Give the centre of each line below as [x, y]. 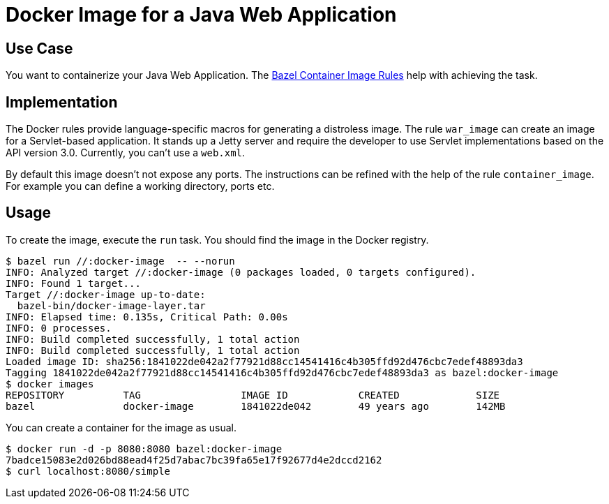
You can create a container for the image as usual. [121, 427]
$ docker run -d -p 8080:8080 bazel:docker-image [144, 449]
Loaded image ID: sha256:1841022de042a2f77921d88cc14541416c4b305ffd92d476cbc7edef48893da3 [264, 361]
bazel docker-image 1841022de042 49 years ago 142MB [256, 406]
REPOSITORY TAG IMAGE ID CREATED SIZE [253, 395]
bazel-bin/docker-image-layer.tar [111, 305]
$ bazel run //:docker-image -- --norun [120, 261]
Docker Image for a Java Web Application [201, 15]
